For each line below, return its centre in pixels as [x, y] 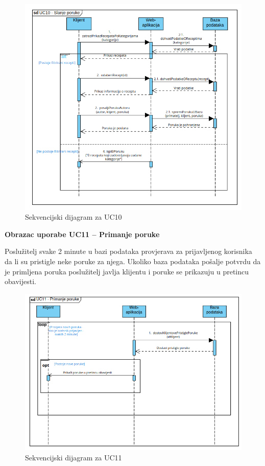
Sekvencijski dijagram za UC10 [74, 217]
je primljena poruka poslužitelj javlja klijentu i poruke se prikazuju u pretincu [127, 271]
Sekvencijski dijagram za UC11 [74, 457]
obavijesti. [20, 281]
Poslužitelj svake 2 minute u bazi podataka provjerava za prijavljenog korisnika [128, 251]
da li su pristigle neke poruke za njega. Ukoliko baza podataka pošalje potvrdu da [133, 261]
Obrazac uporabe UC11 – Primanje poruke [82, 234]
